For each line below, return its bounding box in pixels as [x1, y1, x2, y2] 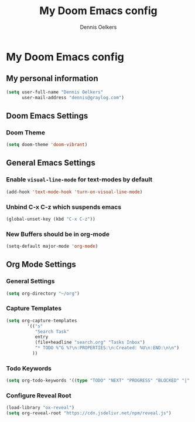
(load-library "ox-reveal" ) [6, 405, 75, 411]
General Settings [6, 277, 55, 285]
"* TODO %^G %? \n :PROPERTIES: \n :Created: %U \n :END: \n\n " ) [35, 345, 180, 351]
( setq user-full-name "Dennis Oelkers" [6, 89, 104, 95]
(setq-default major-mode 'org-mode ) [6, 244, 98, 249]
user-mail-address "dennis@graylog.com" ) [21, 94, 125, 100]
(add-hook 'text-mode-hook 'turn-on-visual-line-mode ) [6, 189, 143, 195]
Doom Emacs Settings [6, 110, 88, 121]
